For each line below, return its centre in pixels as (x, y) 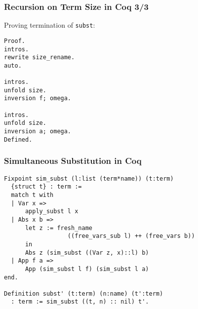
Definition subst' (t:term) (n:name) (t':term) (84, 293)
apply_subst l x (52, 212)
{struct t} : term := (46, 187)
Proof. (15, 41)
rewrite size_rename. (40, 58)
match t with (32, 195)
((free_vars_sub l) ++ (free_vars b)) (131, 236)
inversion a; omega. (38, 132)
